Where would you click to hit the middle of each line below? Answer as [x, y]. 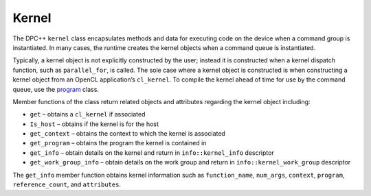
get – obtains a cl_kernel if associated [88, 114]
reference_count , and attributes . [67, 184]
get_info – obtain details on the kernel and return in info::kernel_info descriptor [152, 152]
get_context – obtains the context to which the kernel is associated [128, 134]
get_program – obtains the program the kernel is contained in [118, 143]
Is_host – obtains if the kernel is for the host [94, 124]
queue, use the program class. [56, 89]
